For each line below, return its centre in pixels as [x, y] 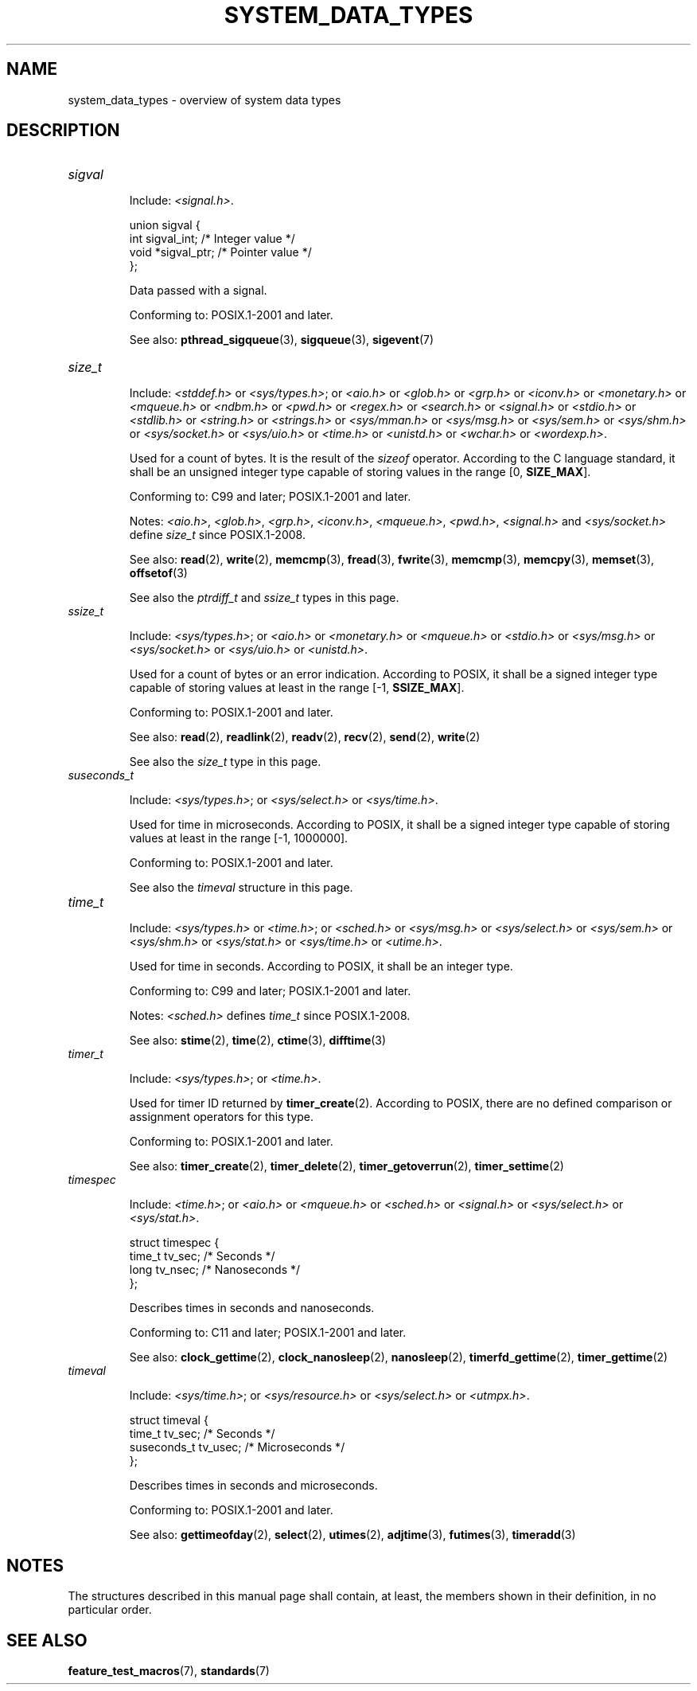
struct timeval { [169, 1420]
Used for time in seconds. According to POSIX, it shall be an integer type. [321, 967]
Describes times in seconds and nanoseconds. [252, 1308]
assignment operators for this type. [222, 1117]
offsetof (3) [158, 573]
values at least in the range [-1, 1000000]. [239, 838]
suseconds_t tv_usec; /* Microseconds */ [237, 1447]
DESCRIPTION [63, 131]
